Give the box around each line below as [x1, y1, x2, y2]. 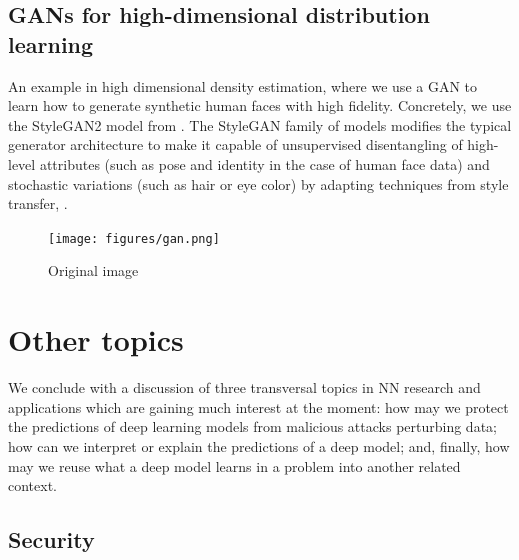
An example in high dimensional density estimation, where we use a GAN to [8, 75, 478, 96]
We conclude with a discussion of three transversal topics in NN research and [8, 377, 481, 398]
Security [8, 524, 95, 555]
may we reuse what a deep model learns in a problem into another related [8, 455, 461, 476]
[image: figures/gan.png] [48, 231, 220, 246]
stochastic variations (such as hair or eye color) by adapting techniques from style [8, 173, 509, 194]
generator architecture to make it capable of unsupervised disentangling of [8, 134, 463, 155]
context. [8, 475, 57, 496]
